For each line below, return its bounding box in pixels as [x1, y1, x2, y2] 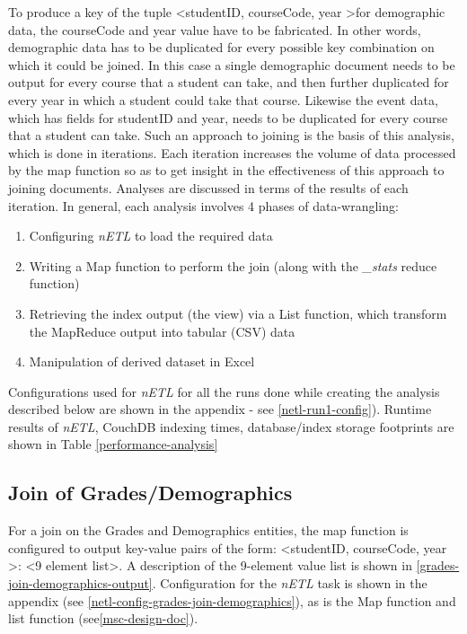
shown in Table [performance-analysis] [8, 435, 218, 453]
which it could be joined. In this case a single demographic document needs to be [8, 55, 455, 74]
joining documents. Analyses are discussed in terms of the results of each [8, 178, 409, 197]
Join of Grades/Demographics [8, 479, 293, 506]
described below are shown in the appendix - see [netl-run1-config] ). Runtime [8, 400, 432, 418]
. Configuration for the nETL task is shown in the [152, 574, 427, 593]
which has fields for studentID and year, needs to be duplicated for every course [8, 108, 448, 127]
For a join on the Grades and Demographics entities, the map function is [8, 521, 409, 540]
